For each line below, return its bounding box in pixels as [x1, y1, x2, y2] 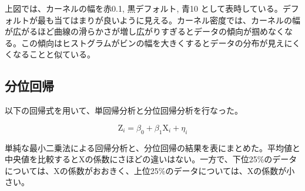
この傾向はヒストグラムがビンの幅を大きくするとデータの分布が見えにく [21, 36, 301, 49]
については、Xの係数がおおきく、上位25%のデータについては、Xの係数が [5, 164, 287, 176]
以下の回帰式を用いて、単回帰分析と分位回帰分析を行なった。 [5, 104, 243, 117]
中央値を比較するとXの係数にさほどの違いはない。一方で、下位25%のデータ [5, 153, 297, 165]
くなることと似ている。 [5, 48, 95, 60]
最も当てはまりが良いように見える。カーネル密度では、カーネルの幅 [37, 13, 301, 26]
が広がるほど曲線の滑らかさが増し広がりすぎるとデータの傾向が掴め [5, 25, 268, 37]
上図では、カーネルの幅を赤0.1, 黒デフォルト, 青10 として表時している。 [5, 2, 283, 14]
